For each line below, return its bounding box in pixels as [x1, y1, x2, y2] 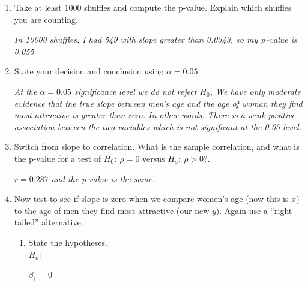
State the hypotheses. [28, 236, 107, 248]
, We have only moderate [210, 85, 301, 97]
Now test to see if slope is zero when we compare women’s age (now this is [14, 192, 289, 205]
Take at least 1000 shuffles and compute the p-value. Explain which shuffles [14, 1, 292, 13]
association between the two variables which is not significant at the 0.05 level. [14, 120, 301, 133]
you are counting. [14, 13, 79, 25]
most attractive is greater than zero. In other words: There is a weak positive [14, 109, 296, 121]
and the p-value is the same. [51, 172, 155, 185]
